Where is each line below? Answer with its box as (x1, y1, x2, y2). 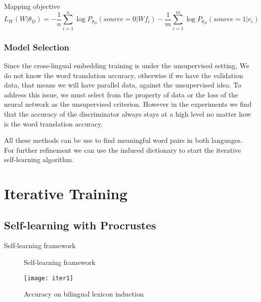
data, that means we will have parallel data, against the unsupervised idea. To (4, 80, 241, 90)
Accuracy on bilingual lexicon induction (24, 289, 144, 299)
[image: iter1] (24, 274, 74, 282)
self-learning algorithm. (4, 154, 74, 165)
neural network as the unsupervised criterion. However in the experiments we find (4, 99, 252, 109)
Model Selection (4, 41, 70, 53)
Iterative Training (4, 183, 128, 204)
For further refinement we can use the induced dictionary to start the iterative (4, 144, 241, 155)
